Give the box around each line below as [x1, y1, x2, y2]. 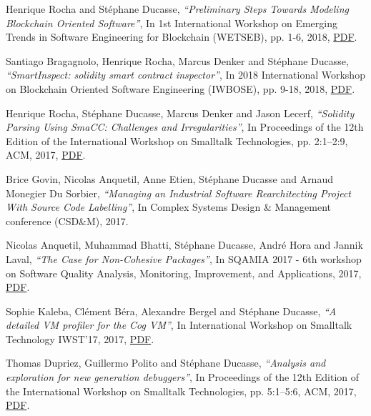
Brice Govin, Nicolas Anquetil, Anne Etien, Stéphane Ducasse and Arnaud [6, 171, 333, 186]
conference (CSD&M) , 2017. [6, 213, 129, 228]
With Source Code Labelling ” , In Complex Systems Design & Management [6, 199, 332, 214]
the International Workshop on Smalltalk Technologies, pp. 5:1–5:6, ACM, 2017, [6, 383, 357, 398]
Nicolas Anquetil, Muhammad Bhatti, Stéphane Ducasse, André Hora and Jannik [6, 237, 363, 252]
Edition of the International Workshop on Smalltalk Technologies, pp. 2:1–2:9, [6, 133, 348, 148]
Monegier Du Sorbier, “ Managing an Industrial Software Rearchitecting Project [6, 185, 351, 200]
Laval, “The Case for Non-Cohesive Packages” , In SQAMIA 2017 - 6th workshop [6, 251, 362, 266]
